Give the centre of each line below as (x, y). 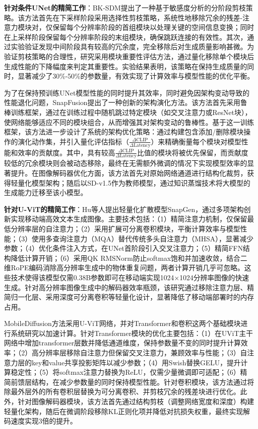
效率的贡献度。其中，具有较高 (66, 152)
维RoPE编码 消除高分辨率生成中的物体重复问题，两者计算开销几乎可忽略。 (124, 268)
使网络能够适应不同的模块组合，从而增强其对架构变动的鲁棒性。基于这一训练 (129, 122)
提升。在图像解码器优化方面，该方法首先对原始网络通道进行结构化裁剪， (129, 172)
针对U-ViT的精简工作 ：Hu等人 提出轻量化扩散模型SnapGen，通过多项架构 (124, 209)
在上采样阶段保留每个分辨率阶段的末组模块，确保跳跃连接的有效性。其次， (126, 37)
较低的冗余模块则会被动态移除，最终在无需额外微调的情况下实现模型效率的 (126, 163)
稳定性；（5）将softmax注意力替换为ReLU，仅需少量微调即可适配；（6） (126, 372)
